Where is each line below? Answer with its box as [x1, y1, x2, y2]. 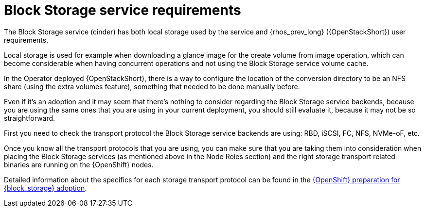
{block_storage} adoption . [4, 183, 87, 192]
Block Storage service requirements [4, 2, 241, 18]
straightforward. [4, 114, 55, 122]
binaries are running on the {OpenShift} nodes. [4, 160, 154, 169]
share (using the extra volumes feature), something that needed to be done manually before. [4, 82, 300, 91]
